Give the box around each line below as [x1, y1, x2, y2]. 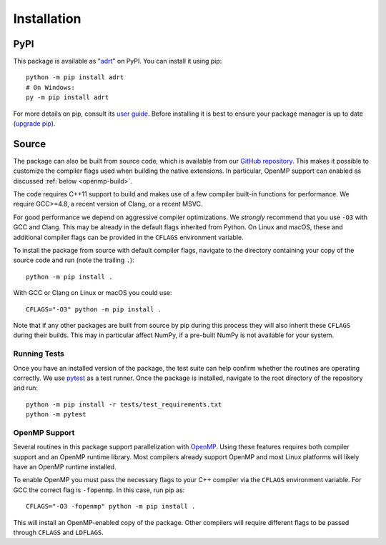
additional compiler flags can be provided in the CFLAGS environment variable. [13, 233, 244, 241]
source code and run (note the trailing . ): [13, 256, 135, 264]
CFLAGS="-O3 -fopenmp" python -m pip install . [26, 502, 196, 511]
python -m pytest [26, 411, 86, 419]
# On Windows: [26, 83, 75, 91]
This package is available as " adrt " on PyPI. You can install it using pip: [13, 57, 222, 66]
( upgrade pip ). [13, 119, 56, 128]
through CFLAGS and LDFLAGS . [13, 528, 104, 536]
